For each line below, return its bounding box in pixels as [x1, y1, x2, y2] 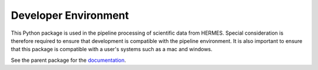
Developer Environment [11, 9, 130, 22]
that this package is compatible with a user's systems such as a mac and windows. [11, 46, 213, 53]
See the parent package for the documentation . [11, 56, 127, 64]
